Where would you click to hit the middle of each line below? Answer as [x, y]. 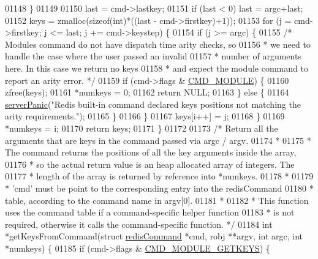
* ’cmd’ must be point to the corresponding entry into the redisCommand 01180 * [159, 188]
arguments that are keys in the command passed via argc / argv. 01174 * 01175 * [158, 140]
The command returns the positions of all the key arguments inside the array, [151, 152]
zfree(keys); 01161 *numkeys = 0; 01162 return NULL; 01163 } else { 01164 [147, 92]
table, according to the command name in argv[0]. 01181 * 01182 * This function [157, 200]
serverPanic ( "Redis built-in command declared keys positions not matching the [153, 104]
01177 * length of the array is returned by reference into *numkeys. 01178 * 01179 [159, 176]
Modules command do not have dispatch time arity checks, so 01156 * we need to [158, 44]
